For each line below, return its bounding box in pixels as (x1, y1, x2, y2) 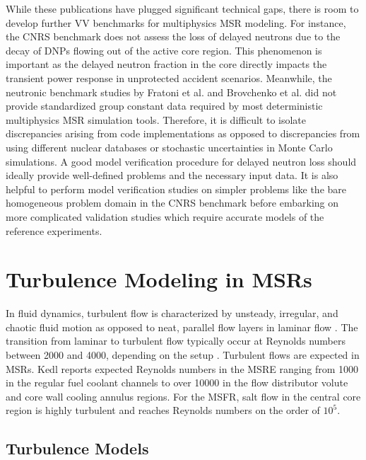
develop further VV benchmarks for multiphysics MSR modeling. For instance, (6, 15, 346, 30)
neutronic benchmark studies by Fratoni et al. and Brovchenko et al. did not (6, 84, 337, 99)
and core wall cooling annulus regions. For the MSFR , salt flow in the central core (6, 389, 361, 403)
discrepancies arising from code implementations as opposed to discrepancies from (6, 126, 360, 141)
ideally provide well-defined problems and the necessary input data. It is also (6, 168, 338, 183)
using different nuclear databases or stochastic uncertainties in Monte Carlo (6, 139, 333, 154)
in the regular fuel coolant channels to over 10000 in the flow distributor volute (6, 375, 348, 390)
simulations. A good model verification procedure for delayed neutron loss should (6, 154, 357, 168)
